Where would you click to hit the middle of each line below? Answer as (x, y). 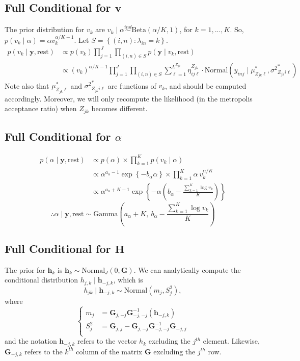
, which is (128, 280)
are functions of (132, 85)
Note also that (27, 85)
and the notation (31, 341)
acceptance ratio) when (41, 108)
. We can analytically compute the (187, 269)
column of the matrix (109, 351)
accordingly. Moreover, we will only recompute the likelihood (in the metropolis (129, 98)
